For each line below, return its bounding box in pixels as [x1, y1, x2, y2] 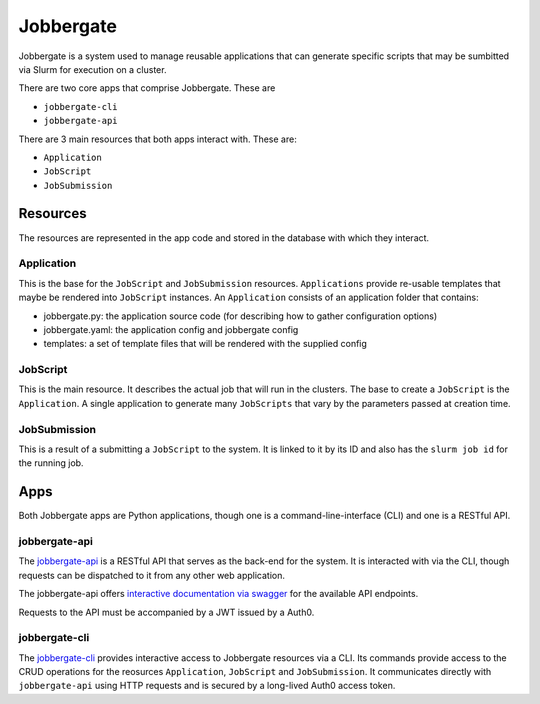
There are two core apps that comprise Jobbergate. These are [18, 82, 276, 94]
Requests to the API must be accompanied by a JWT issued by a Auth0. [18, 606, 315, 618]
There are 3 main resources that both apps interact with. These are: [18, 133, 297, 145]
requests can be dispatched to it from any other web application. [18, 569, 285, 581]
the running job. [18, 457, 84, 469]
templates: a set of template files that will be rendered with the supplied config [43, 338, 367, 350]
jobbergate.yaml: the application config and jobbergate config [43, 323, 299, 335]
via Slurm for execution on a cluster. [18, 63, 167, 75]
